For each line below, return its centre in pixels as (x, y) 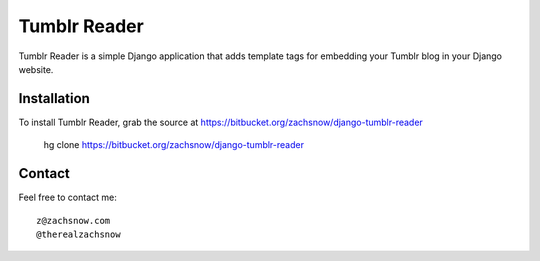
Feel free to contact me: (67, 197)
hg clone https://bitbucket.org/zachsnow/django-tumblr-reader (174, 145)
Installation (54, 98)
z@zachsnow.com (73, 220)
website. (36, 69)
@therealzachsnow (78, 234)
